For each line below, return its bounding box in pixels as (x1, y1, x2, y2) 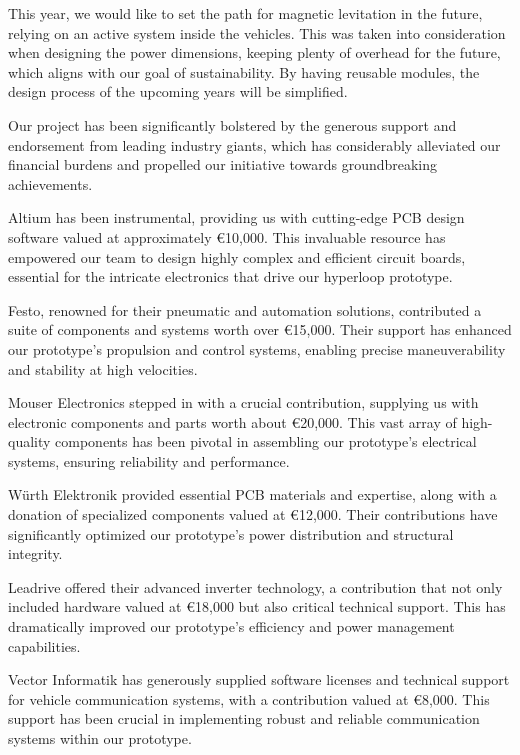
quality (8, 431, 51, 452)
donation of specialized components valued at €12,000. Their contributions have (8, 504, 498, 525)
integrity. (8, 543, 63, 564)
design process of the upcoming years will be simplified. (8, 81, 348, 102)
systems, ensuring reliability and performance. (8, 450, 290, 471)
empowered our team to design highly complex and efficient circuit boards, (8, 246, 466, 267)
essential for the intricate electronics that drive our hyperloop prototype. (8, 266, 453, 287)
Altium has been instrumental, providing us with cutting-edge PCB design (8, 207, 465, 228)
